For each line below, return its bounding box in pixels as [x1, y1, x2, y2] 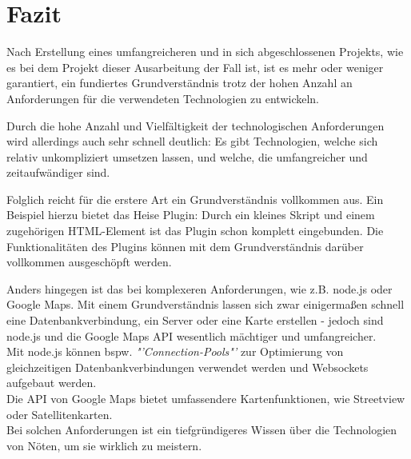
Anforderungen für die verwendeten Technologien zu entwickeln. [6, 90, 320, 106]
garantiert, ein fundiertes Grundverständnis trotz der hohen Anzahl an [6, 74, 353, 91]
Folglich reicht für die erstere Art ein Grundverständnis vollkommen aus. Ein [6, 190, 384, 207]
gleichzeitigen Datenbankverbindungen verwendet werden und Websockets [6, 358, 369, 375]
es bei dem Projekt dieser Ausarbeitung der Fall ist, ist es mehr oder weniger [6, 58, 384, 75]
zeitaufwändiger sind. [6, 164, 110, 181]
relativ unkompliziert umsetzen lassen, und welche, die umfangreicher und [6, 148, 368, 165]
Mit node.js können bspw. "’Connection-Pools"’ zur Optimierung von [6, 343, 344, 360]
